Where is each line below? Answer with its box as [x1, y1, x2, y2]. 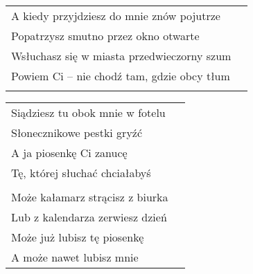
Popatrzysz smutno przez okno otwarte [11, 28, 200, 44]
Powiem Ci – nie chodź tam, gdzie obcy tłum [11, 68, 230, 84]
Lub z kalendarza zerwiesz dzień [11, 209, 167, 225]
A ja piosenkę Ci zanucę [11, 145, 128, 161]
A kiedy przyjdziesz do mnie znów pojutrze [11, 8, 220, 24]
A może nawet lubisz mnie [11, 249, 139, 265]
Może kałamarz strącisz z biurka [11, 189, 168, 205]
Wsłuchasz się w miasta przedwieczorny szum [11, 48, 232, 64]
